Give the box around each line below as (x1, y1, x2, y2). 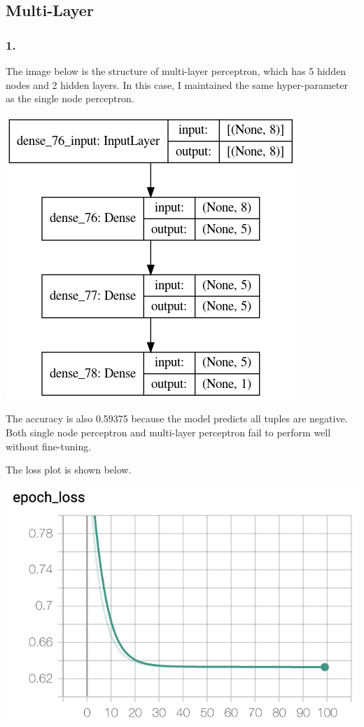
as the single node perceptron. (6, 91, 134, 106)
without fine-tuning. (6, 438, 92, 453)
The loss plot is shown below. (6, 462, 132, 477)
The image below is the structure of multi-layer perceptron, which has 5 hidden (6, 64, 346, 78)
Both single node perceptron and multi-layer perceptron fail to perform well (6, 424, 331, 439)
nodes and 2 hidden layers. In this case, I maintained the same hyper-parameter (6, 77, 348, 92)
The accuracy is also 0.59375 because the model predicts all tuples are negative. (6, 411, 348, 426)
